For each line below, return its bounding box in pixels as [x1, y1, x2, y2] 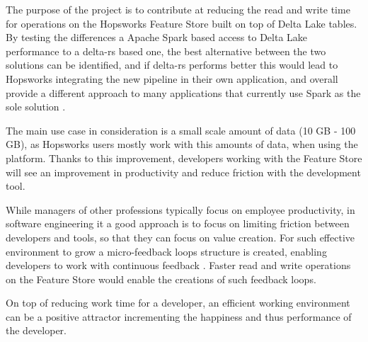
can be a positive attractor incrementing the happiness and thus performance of [6, 309, 352, 324]
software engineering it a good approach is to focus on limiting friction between [6, 216, 350, 231]
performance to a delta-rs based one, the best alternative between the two [6, 43, 326, 58]
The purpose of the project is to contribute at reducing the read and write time [6, 2, 350, 16]
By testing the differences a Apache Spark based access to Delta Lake [6, 30, 308, 45]
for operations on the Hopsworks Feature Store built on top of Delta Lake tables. [6, 16, 357, 30]
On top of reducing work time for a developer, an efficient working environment [6, 295, 350, 310]
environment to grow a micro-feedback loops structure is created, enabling [6, 244, 327, 258]
